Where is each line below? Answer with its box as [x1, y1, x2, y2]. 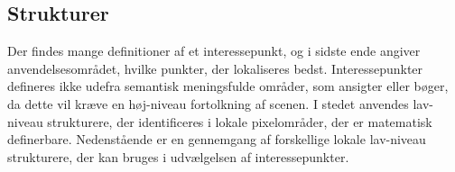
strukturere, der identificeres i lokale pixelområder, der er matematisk [47, 112, 432, 131]
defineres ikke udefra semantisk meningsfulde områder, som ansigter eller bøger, [7, 77, 449, 95]
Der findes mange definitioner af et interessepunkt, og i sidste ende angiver [7, 41, 421, 60]
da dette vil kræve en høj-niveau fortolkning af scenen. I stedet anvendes [7, 94, 409, 113]
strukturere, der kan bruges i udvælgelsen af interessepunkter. [7, 147, 349, 166]
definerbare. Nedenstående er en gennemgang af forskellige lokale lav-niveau [7, 130, 426, 149]
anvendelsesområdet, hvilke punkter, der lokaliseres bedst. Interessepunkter [7, 59, 423, 77]
